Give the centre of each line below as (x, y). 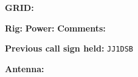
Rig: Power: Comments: (55, 28)
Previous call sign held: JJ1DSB (69, 48)
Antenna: (25, 68)
